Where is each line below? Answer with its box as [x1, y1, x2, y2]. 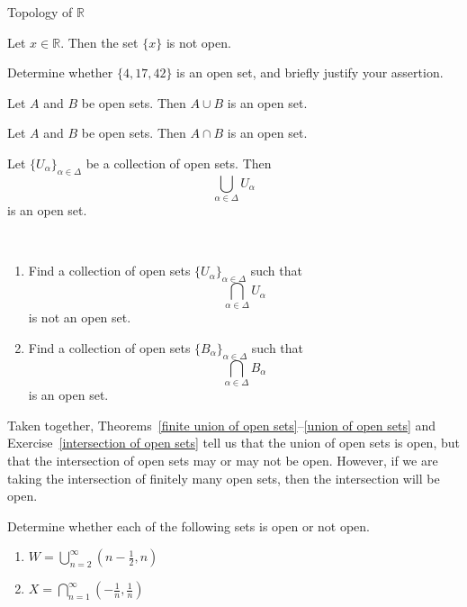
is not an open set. [28, 308, 131, 327]
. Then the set [60, 32, 139, 51]
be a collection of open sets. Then [85, 153, 272, 172]
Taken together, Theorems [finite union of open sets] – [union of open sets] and [7, 415, 436, 434]
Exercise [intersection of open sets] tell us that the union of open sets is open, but [7, 433, 460, 452]
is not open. [166, 32, 231, 51]
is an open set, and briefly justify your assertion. [176, 63, 444, 82]
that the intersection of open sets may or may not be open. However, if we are [7, 450, 438, 469]
